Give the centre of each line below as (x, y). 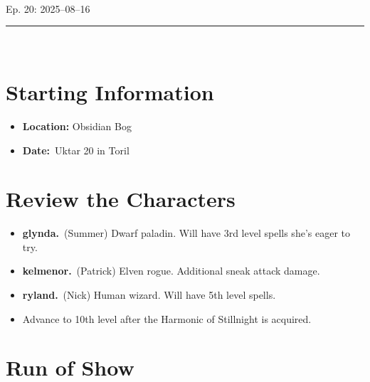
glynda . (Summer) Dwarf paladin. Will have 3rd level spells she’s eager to (186, 233)
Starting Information (110, 91)
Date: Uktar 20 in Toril (76, 150)
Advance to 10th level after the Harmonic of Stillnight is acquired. (167, 318)
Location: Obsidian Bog (77, 126)
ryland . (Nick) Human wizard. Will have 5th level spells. (149, 295)
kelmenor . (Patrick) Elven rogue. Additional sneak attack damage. (171, 271)
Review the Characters (121, 199)
